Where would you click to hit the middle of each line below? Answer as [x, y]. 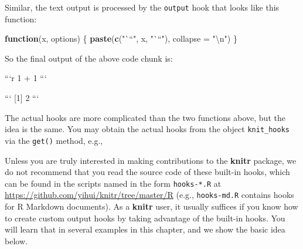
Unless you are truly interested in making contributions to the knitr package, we [151, 160]
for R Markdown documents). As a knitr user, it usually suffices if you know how [151, 206]
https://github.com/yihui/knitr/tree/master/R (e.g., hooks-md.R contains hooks [149, 195]
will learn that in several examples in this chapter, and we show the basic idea [145, 229]
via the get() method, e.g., [54, 140]
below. [16, 240]
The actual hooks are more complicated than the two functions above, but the [145, 117]
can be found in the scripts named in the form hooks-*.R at [113, 183]
